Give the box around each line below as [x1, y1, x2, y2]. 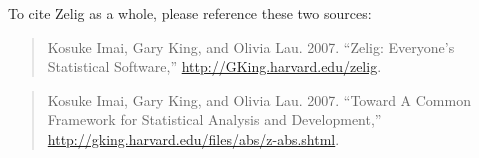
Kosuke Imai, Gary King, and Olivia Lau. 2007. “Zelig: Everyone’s [47, 36, 455, 57]
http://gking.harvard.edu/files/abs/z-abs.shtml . [47, 128, 340, 149]
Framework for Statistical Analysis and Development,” [47, 109, 382, 130]
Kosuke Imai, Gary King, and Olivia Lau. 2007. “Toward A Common [47, 89, 471, 110]
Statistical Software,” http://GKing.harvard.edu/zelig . [47, 56, 382, 77]
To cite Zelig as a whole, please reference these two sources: [8, 3, 372, 23]
